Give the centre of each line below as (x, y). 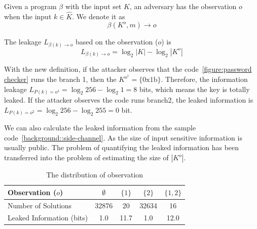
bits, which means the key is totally (195, 89)
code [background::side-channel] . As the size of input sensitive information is (123, 137)
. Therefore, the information (204, 79)
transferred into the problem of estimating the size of (86, 157)
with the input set (93, 6)
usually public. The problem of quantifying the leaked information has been (122, 147)
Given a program (30, 6)
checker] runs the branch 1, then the (60, 79)
